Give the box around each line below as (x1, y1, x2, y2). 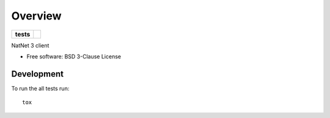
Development (11, 69, 64, 79)
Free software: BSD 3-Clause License (26, 52, 122, 60)
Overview (11, 9, 62, 23)
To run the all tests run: (11, 85, 70, 92)
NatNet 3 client (11, 41, 50, 49)
